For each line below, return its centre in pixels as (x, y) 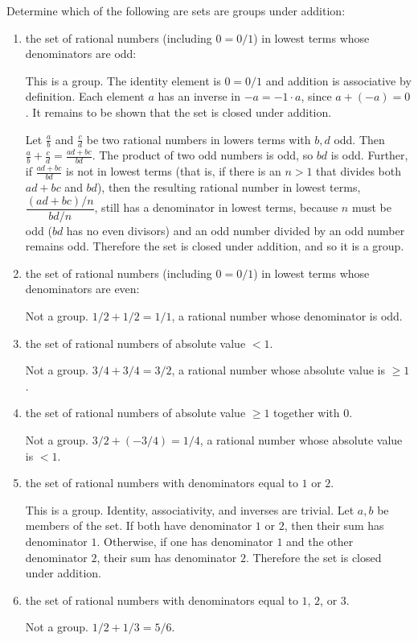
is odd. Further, (369, 155)
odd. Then (359, 139)
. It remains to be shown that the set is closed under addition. (178, 112)
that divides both (359, 171)
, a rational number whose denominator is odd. (287, 316)
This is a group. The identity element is (123, 80)
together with (307, 413)
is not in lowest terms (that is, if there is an (174, 171)
